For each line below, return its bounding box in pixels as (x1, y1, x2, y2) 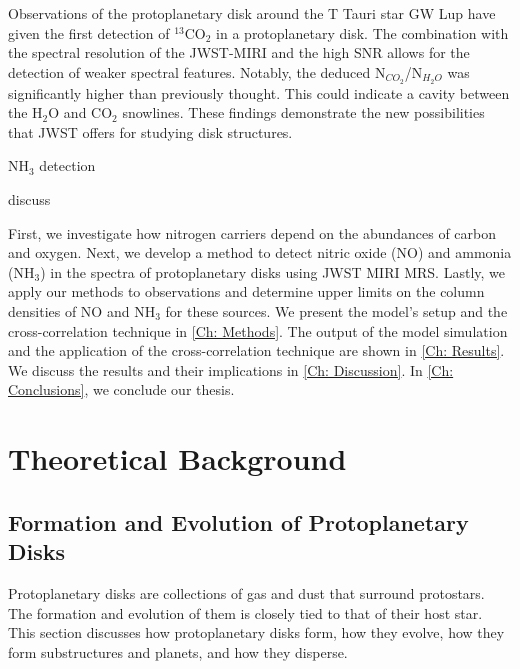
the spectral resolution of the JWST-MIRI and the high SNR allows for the (8, 42, 470, 63)
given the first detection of (8, 22, 170, 43)
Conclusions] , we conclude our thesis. (8, 379, 235, 400)
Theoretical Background (8, 438, 347, 479)
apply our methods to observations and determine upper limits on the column (8, 281, 485, 302)
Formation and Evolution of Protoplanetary (8, 506, 469, 537)
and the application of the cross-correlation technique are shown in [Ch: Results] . (8, 340, 505, 361)
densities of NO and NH (8, 300, 156, 321)
